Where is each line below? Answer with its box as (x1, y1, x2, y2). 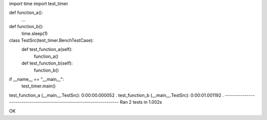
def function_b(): (9, 24, 44, 30)
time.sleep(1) (21, 30, 48, 37)
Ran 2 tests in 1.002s (120, 99, 162, 105)
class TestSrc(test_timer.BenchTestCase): (9, 37, 94, 43)
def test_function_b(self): (21, 60, 73, 66)
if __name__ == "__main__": (9, 76, 64, 82)
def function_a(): (9, 10, 43, 16)
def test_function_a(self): (21, 46, 73, 52)
